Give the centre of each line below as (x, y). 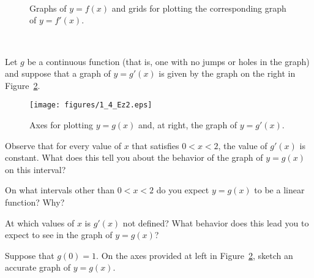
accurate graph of (38, 267)
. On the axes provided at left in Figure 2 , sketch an (195, 255)
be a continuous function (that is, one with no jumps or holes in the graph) (168, 61)
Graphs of (48, 8)
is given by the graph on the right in (227, 73)
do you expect (183, 190)
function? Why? (35, 202)
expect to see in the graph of (59, 235)
